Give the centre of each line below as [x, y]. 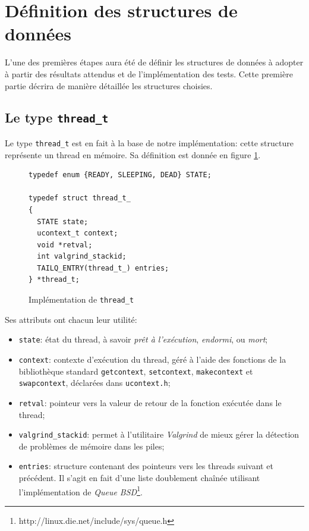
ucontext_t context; [78, 233]
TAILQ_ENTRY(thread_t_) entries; [103, 268]
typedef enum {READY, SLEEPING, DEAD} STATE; [120, 175]
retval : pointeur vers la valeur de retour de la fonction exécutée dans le [150, 402]
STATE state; [63, 221]
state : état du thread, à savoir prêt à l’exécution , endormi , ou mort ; [143, 339]
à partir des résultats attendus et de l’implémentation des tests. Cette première [149, 73]
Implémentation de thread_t [81, 299]
